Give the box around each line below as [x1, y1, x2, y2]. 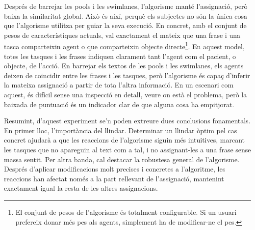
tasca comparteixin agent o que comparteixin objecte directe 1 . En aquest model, [4, 40, 245, 52]
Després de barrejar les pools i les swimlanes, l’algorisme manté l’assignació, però [4, 1, 248, 11]
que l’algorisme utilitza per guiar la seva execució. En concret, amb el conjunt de [4, 20, 247, 30]
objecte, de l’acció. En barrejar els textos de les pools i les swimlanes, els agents [4, 60, 244, 71]
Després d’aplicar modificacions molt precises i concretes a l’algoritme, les [4, 164, 226, 174]
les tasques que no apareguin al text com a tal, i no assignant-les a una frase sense [4, 144, 251, 154]
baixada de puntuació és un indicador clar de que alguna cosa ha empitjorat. [4, 99, 234, 109]
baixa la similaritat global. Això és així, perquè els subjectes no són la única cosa [4, 10, 248, 21]
